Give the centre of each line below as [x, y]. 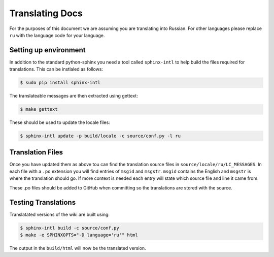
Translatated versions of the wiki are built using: [60, 214]
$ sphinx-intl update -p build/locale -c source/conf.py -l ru [100, 136]
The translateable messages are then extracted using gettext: [74, 96]
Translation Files [36, 152]
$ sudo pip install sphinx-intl [60, 83]
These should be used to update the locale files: [60, 122]
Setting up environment [47, 50]
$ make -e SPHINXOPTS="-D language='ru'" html [79, 235]
